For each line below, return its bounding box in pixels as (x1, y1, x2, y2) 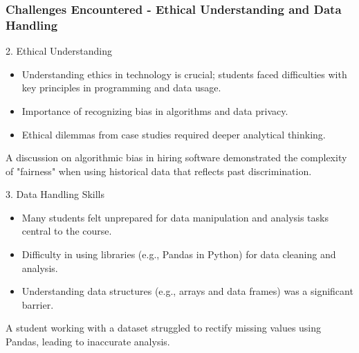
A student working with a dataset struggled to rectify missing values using (6, 320, 322, 335)
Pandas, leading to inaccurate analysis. (6, 334, 170, 349)
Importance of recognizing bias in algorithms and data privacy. (21, 103, 288, 118)
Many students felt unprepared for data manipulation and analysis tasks (21, 210, 329, 224)
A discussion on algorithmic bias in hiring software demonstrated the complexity (6, 150, 347, 165)
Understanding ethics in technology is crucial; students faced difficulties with (21, 66, 347, 81)
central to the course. (21, 224, 112, 238)
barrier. (21, 297, 54, 311)
